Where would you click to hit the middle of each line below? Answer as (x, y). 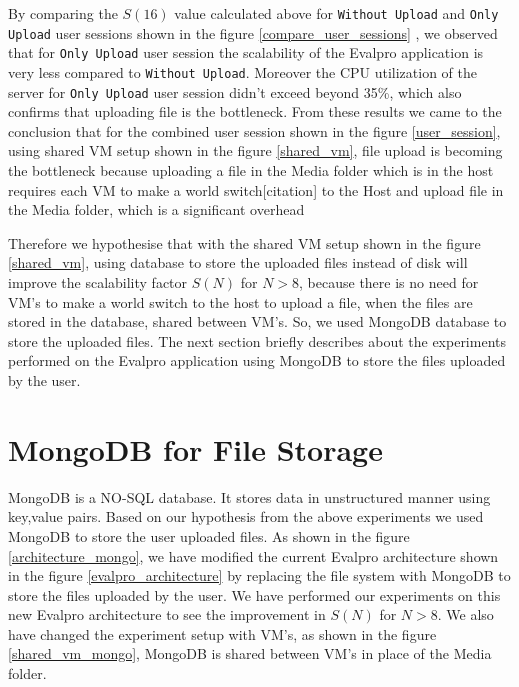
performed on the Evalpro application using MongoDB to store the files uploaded (257, 360)
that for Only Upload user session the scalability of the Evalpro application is (246, 52)
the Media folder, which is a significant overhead (156, 209)
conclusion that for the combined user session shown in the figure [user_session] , (254, 130)
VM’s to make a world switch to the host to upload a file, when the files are (240, 301)
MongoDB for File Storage (195, 448)
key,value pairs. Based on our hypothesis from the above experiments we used (246, 516)
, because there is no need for (389, 282)
